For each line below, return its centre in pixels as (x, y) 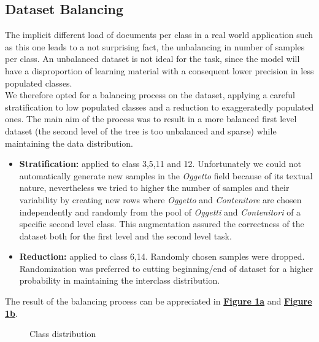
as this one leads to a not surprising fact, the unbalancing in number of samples (155, 46)
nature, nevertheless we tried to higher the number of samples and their (154, 188)
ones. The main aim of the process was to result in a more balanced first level (151, 119)
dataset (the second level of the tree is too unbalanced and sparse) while (141, 130)
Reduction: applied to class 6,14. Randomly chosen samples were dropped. (162, 256)
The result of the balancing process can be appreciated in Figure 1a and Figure (159, 301)
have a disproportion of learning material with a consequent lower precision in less (159, 70)
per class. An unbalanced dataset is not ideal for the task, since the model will (152, 59)
